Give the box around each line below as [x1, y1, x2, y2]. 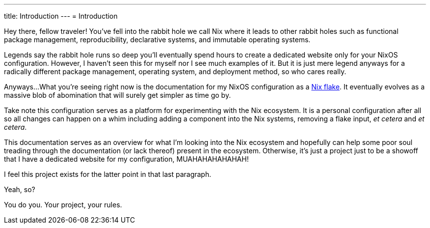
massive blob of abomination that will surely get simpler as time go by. [4, 91, 231, 99]
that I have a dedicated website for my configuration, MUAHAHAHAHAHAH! [4, 155, 249, 163]
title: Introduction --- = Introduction [4, 12, 118, 20]
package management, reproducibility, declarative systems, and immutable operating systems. [4, 35, 311, 44]
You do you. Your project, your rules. [4, 200, 122, 209]
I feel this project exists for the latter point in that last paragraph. [4, 170, 212, 178]
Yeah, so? [4, 185, 35, 194]
